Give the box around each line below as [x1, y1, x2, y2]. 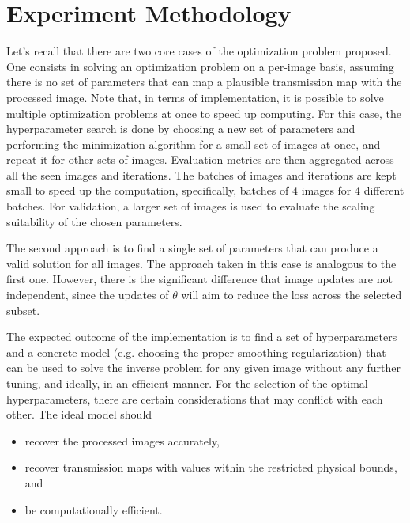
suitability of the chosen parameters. [6, 213, 182, 229]
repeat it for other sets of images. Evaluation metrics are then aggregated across [6, 151, 394, 168]
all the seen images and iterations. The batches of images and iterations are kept [6, 166, 397, 183]
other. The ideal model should [6, 406, 152, 423]
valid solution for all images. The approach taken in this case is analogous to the [6, 255, 397, 271]
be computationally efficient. [24, 501, 163, 517]
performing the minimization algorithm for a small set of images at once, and [6, 135, 381, 152]
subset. [6, 301, 40, 318]
